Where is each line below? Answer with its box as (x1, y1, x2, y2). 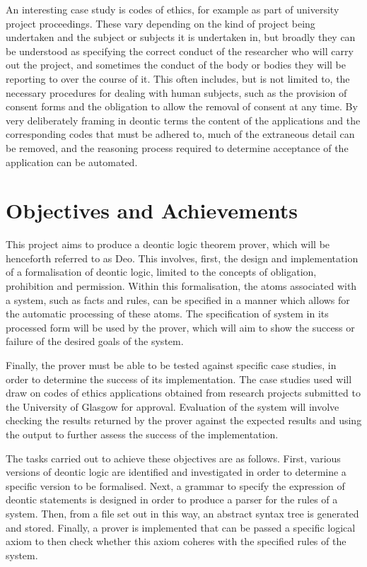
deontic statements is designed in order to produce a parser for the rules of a (6, 492, 338, 507)
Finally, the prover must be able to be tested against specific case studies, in (6, 358, 337, 372)
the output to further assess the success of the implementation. (6, 426, 279, 441)
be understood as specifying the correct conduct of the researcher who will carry (6, 43, 354, 58)
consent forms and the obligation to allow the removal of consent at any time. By (6, 99, 358, 114)
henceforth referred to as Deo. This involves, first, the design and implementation (6, 250, 359, 265)
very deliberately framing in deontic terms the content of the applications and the (6, 112, 361, 127)
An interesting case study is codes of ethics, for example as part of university (6, 2, 339, 16)
